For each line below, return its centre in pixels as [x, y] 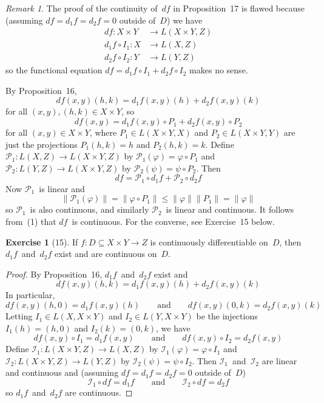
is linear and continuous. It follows [230, 209]
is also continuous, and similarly [89, 209]
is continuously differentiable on [209, 241]
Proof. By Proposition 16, [54, 274]
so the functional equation [54, 70]
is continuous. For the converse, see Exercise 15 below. [173, 221]
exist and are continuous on [106, 254]
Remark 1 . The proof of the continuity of [82, 8]
